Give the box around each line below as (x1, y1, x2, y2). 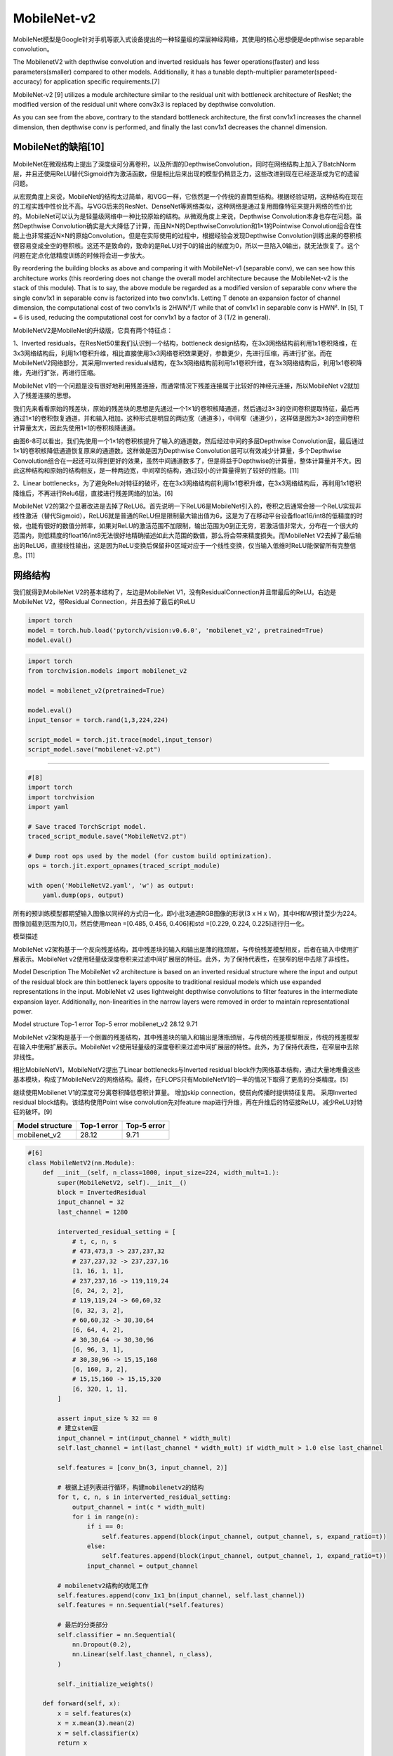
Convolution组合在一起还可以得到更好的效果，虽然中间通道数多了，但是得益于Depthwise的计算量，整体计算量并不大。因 (13, 457, 361, 465)
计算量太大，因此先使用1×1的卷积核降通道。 (13, 424, 140, 432)
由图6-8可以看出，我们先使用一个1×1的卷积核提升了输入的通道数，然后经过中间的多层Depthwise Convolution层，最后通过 (13, 436, 364, 445)
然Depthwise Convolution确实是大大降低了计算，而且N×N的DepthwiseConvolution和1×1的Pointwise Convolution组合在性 (13, 221, 362, 230)
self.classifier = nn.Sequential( (57, 1630, 176, 1639)
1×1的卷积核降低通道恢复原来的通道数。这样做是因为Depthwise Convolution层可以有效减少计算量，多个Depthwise (13, 447, 342, 455)
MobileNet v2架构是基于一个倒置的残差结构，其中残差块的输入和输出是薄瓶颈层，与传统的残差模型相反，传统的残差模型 (13, 1033, 359, 1041)
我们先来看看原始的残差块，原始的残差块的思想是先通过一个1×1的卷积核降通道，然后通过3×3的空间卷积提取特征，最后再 (13, 404, 360, 412)
